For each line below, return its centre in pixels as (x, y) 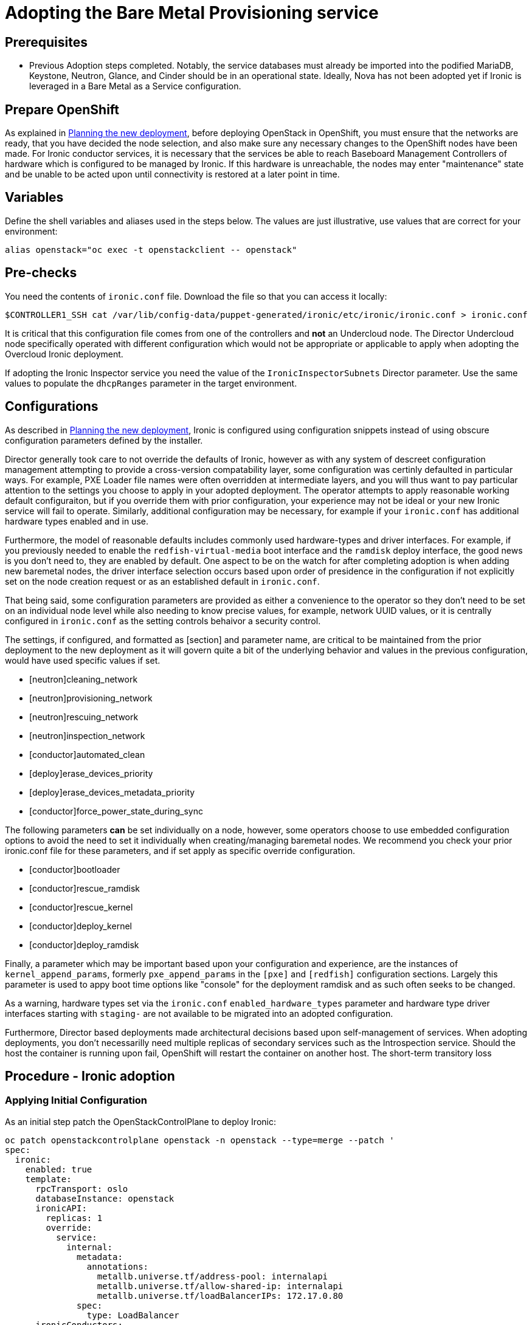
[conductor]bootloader (75, 869)
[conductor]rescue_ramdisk (85, 888)
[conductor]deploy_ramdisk (84, 945)
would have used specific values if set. (83, 660)
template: (48, 1179)
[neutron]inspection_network (87, 735)
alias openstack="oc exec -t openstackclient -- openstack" (151, 250)
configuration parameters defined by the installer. (104, 440)
